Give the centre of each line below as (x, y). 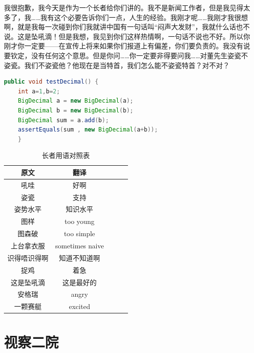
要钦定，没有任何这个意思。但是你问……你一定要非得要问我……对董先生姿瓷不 (126, 55)
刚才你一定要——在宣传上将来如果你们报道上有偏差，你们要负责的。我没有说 (127, 46)
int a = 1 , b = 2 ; (39, 91)
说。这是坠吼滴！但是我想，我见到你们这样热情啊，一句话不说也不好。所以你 (127, 36)
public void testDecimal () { (51, 82)
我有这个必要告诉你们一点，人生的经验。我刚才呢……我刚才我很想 (144, 17)
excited (80, 306)
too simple (80, 233)
